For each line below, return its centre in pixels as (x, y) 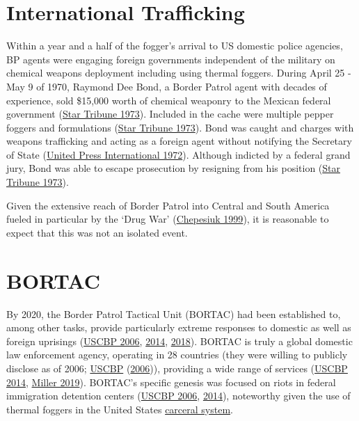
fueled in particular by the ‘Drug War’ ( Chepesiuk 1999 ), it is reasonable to (168, 219)
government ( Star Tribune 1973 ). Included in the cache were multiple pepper (170, 114)
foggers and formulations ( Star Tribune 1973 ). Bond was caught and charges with (180, 127)
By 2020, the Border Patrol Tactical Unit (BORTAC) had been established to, (174, 313)
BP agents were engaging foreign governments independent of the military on (171, 59)
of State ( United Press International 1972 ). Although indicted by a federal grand (178, 154)
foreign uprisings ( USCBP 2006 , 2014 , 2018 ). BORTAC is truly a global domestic (179, 341)
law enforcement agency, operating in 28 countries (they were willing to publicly (177, 355)
